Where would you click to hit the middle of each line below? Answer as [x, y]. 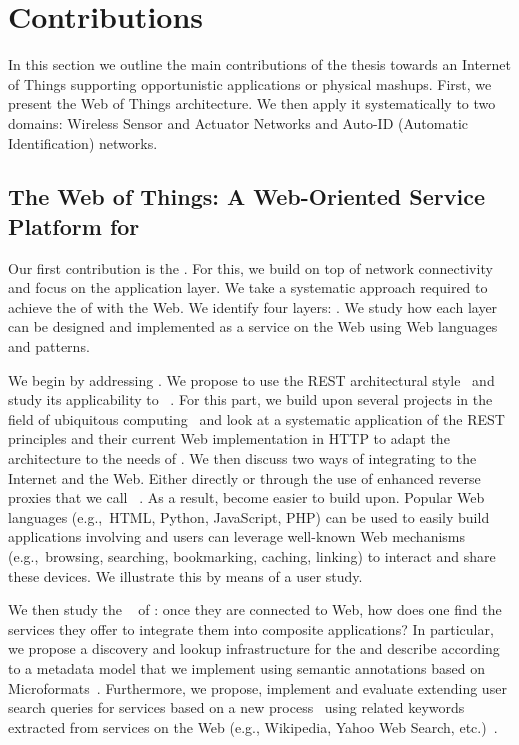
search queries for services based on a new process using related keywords [236, 707]
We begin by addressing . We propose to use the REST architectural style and [251, 379]
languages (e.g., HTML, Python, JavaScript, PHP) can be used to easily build [249, 516]
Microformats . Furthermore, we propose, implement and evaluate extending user [257, 687]
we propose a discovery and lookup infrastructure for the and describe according [254, 648]
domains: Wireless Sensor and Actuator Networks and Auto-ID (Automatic [238, 122]
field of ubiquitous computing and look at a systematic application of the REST [256, 418]
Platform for [74, 225]
